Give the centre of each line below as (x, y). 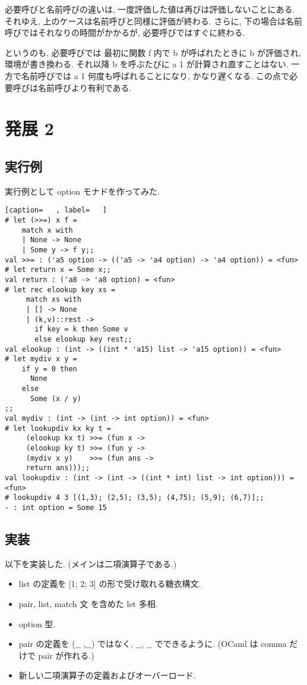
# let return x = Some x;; (58, 270)
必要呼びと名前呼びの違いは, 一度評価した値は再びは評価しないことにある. (150, 9)
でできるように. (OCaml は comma (221, 644)
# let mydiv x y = (41, 359)
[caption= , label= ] (56, 210)
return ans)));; (58, 468)
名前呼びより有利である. (85, 87)
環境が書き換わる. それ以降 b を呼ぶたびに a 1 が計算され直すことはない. (147, 64)
